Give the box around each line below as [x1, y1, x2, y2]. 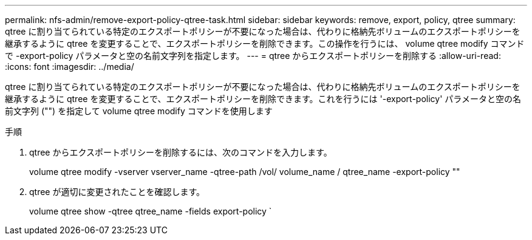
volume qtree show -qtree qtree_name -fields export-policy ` [29, 206, 272, 216]
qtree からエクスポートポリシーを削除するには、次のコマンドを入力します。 [29, 147, 332, 157]
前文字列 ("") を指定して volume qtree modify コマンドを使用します [5, 106, 273, 116]
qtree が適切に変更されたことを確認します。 [29, 187, 205, 197]
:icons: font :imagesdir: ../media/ [5, 61, 134, 72]
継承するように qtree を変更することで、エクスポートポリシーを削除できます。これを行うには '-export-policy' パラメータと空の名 [5, 94, 521, 104]
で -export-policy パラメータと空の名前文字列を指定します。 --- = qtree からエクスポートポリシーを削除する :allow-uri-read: [5, 50, 501, 61]
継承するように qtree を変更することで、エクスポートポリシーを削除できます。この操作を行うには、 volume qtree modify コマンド [5, 38, 525, 49]
